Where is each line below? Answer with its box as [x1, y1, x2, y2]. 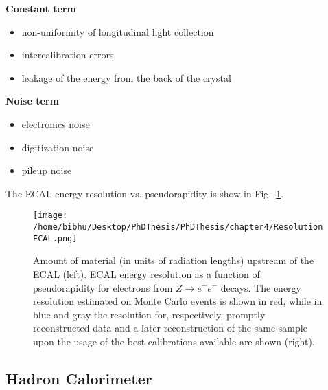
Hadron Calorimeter [5, 367, 152, 389]
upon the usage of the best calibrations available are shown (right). [33, 334, 315, 348]
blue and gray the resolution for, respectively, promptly [33, 307, 266, 321]
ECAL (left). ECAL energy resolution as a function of [33, 266, 260, 281]
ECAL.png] [33, 233, 78, 243]
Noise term [5, 94, 59, 108]
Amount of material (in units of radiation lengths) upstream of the [33, 253, 314, 268]
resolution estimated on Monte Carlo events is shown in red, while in [33, 294, 323, 308]
